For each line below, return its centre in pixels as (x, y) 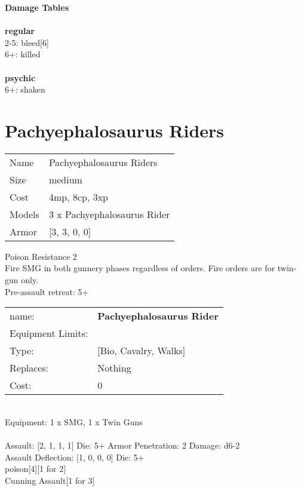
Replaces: (29, 368)
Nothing (114, 368)
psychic (20, 77)
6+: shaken (25, 89)
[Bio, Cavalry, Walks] (142, 351)
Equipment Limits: (49, 333)
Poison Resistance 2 (41, 256)
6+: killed (23, 54)
